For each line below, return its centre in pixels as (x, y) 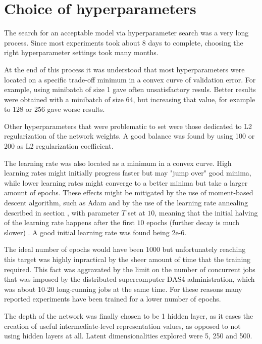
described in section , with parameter (62, 212)
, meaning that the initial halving (206, 212)
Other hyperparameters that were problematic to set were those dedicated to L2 (128, 126)
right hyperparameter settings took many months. (81, 52)
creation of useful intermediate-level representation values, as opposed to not (122, 326)
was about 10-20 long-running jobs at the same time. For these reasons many (123, 289)
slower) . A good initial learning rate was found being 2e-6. (95, 232)
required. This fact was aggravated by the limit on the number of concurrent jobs (130, 269)
